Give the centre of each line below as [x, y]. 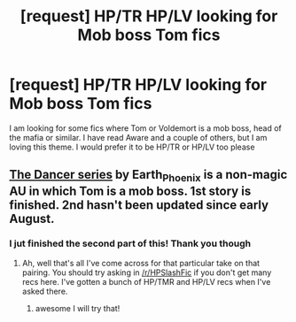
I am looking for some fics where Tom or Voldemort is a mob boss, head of [145, 128]
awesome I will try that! [78, 308]
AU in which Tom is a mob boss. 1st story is [130, 191]
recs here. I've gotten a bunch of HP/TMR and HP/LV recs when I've [146, 281]
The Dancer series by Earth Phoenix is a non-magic [148, 176]
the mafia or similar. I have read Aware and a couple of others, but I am [138, 137]
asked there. [45, 291]
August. [32, 218]
